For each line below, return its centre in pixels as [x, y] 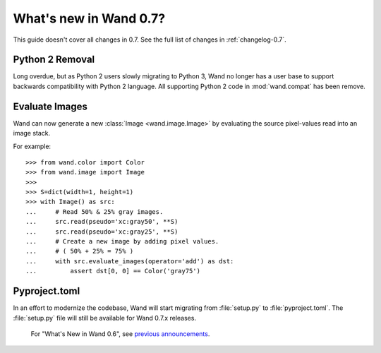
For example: [32, 146]
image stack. [32, 133]
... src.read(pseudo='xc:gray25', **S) [102, 232]
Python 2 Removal [54, 60]
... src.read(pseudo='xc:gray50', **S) [102, 222]
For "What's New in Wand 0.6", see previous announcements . [120, 334]
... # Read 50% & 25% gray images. [95, 211]
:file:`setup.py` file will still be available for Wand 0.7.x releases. [105, 318]
